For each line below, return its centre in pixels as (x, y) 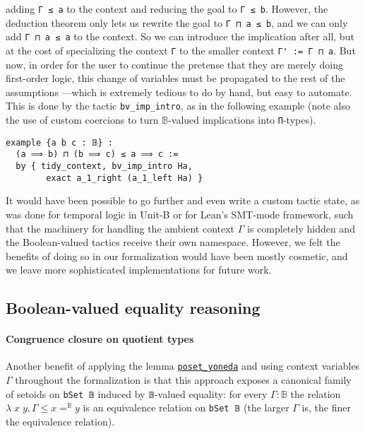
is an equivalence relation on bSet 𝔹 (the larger (186, 407)
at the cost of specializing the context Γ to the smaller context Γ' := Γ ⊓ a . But (181, 50)
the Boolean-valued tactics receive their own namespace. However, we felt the (173, 242)
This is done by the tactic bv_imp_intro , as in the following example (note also (178, 106)
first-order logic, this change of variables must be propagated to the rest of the (175, 78)
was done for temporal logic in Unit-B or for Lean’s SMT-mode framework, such (180, 214)
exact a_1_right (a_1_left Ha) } (125, 178)
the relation (316, 393)
